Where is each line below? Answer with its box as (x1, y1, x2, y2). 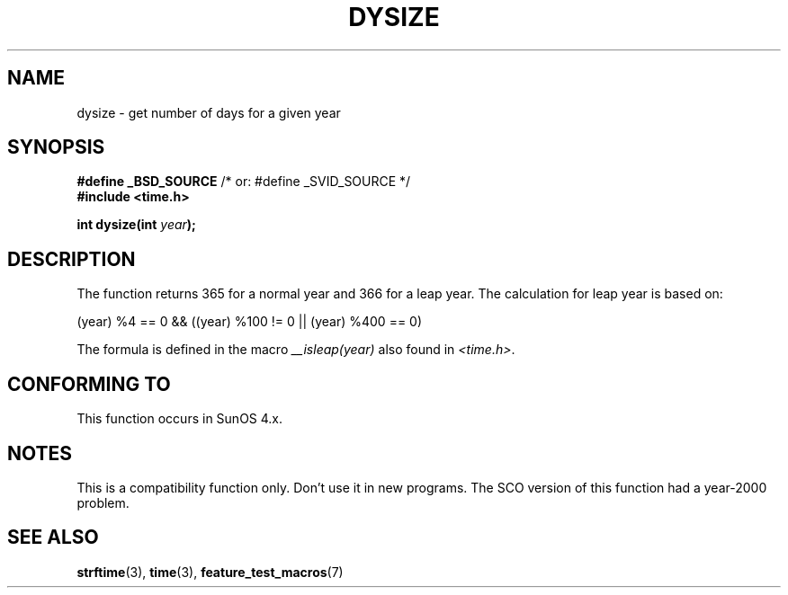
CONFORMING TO (7, 372, 171, 395)
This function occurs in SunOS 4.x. (76, 411, 283, 427)
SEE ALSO (7, 526, 99, 549)
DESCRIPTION (7, 247, 136, 271)
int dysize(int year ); (76, 217, 196, 233)
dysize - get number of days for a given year (76, 104, 341, 120)
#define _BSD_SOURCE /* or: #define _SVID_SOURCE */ (76, 173, 411, 190)
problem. (76, 494, 130, 511)
